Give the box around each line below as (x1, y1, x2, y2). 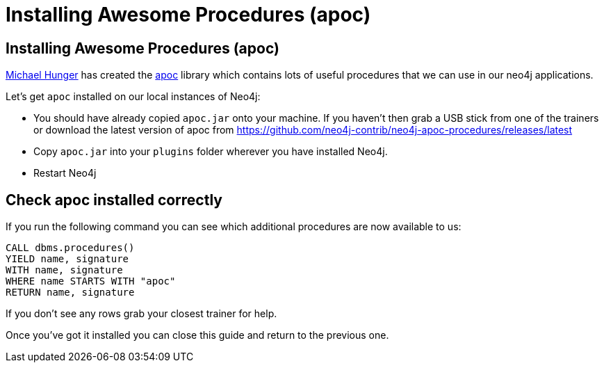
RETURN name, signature (6, 287, 135, 298)
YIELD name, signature (6, 253, 129, 265)
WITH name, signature (6, 264, 123, 276)
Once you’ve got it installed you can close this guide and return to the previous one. (6, 329, 389, 342)
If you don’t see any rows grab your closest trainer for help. (6, 307, 277, 320)
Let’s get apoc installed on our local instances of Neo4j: (6, 90, 261, 103)
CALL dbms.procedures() (6, 242, 135, 254)
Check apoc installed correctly (6, 191, 223, 209)
